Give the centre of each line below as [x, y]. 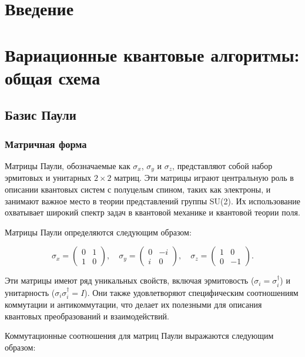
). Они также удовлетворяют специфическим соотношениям [191, 292]
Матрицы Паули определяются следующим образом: [98, 232]
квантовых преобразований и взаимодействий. [87, 316]
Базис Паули [41, 115]
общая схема [53, 77]
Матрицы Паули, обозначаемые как [68, 165]
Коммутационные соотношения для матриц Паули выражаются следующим [139, 336]
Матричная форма [46, 144]
